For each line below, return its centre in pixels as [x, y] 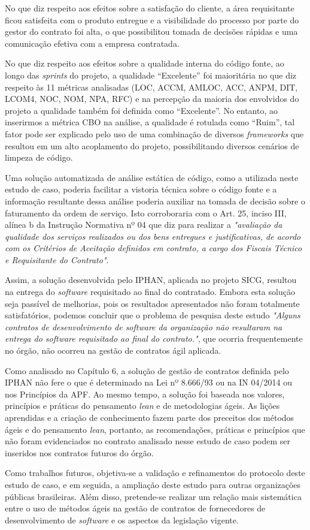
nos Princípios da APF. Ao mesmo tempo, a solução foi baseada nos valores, [145, 394]
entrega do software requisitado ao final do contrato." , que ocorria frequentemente [154, 338]
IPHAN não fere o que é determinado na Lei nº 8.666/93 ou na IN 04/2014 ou [148, 382]
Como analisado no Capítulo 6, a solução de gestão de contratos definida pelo [147, 370]
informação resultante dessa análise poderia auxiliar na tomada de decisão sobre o [155, 201]
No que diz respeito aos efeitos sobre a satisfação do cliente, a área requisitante [150, 8]
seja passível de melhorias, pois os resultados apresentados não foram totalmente [152, 303]
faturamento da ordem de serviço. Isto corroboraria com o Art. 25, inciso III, [146, 213]
